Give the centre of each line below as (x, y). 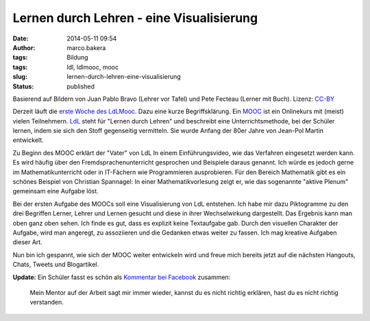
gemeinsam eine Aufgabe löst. (56, 191)
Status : (23, 86)
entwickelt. (28, 140)
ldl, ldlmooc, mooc (93, 67)
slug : (20, 77)
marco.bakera (86, 47)
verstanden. (47, 302)
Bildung (77, 58)
